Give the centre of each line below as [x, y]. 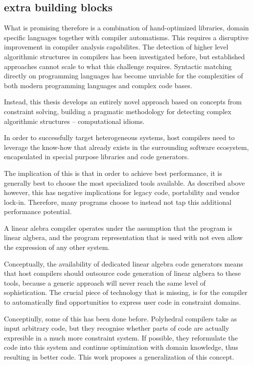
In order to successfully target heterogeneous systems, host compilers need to [119, 137]
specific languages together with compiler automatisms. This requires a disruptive [126, 37]
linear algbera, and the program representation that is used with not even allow [123, 237]
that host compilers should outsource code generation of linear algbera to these [122, 273]
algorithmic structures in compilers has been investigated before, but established [125, 56]
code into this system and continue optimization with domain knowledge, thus [121, 347]
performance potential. [38, 211]
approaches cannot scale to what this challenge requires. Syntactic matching [118, 66]
